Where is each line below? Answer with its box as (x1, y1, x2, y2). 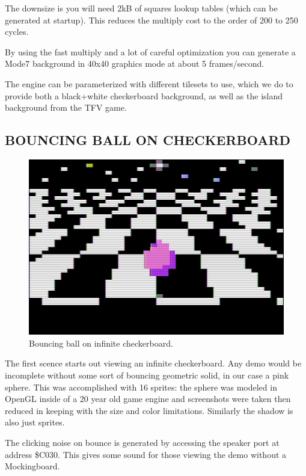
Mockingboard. (5, 460, 60, 472)
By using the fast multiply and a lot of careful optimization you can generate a (5, 45, 296, 58)
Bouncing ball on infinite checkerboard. (29, 336, 173, 349)
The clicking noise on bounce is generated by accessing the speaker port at (5, 436, 280, 448)
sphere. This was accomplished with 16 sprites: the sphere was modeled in (5, 380, 277, 393)
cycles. (5, 25, 29, 38)
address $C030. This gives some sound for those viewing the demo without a (5, 448, 287, 460)
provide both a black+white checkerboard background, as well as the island (5, 89, 283, 102)
